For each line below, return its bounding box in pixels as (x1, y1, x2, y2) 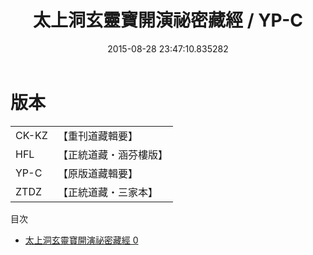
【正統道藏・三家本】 (57, 185, 158, 199)
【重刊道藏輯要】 (57, 129, 138, 143)
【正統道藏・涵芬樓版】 (57, 147, 168, 161)
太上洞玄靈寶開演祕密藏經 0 (24, 234, 139, 246)
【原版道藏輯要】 (57, 166, 138, 180)
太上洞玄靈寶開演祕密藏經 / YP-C (33, 9, 303, 32)
